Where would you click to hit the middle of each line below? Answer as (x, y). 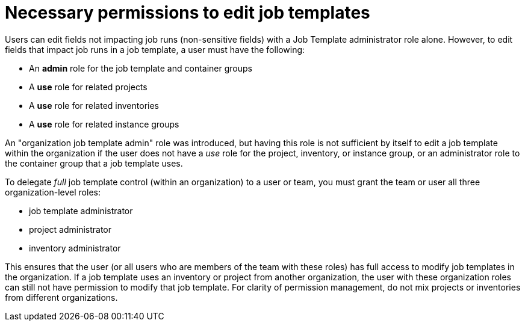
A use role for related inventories (94, 105)
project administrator (70, 229)
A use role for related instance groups (104, 124)
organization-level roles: (53, 192)
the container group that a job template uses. (94, 163)
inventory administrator (75, 248)
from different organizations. (61, 297)
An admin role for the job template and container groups (141, 68)
